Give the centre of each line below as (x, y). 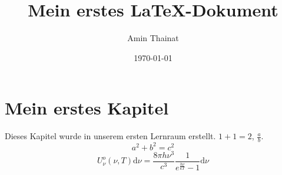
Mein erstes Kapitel (87, 108)
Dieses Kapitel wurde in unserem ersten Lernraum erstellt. (110, 136)
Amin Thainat (153, 38)
